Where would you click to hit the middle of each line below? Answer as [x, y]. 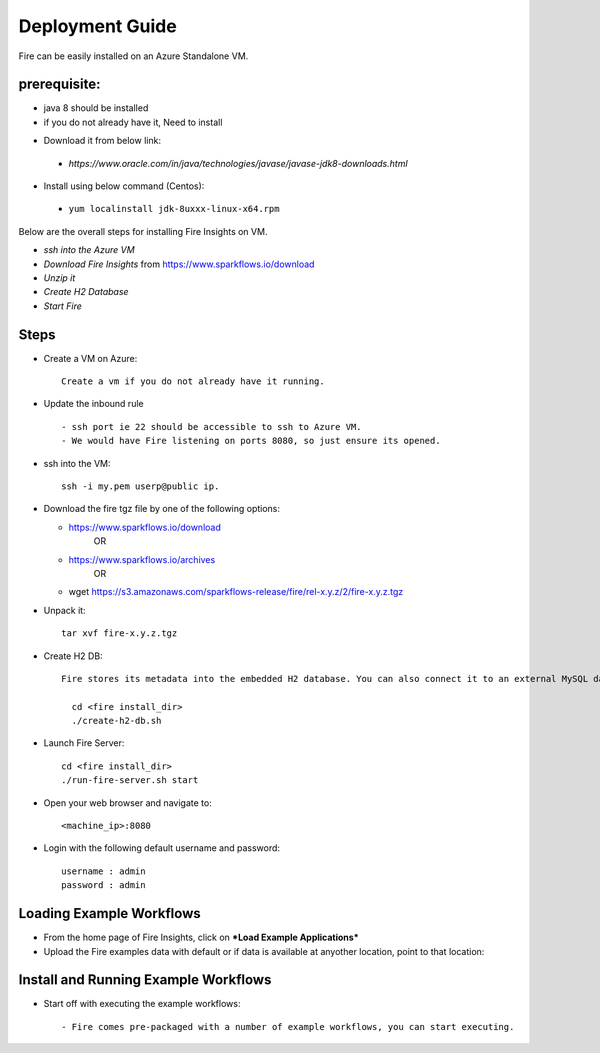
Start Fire [62, 306]
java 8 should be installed [96, 108]
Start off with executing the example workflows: [142, 1004]
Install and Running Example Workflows [145, 980]
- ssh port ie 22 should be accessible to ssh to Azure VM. [211, 426]
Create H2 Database [86, 292]
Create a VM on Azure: [90, 358]
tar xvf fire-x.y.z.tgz [119, 633]
